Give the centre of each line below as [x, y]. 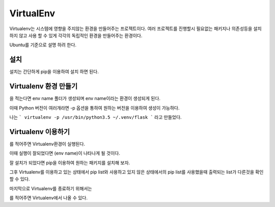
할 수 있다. [20, 179]
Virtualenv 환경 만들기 [44, 86]
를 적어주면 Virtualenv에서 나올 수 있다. [49, 198]
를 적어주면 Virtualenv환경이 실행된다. [47, 144]
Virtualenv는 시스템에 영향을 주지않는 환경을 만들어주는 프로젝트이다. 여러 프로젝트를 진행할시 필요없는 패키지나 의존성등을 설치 [135, 29]
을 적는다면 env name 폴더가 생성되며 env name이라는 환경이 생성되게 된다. [85, 98]
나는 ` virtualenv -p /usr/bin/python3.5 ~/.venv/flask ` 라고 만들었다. [95, 117]
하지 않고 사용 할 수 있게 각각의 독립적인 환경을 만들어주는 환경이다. [76, 35]
